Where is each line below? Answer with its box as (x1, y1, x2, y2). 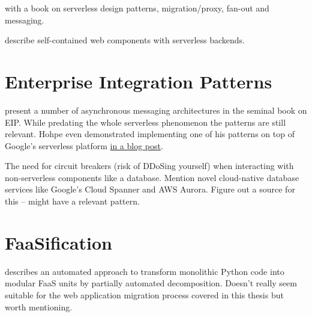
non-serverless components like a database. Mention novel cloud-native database (5, 171, 299, 183)
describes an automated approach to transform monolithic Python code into (5, 265, 284, 277)
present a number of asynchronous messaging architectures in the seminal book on (5, 103, 307, 116)
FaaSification (5, 230, 113, 254)
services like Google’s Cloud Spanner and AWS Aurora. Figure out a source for (5, 183, 295, 195)
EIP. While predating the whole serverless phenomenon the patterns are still (5, 115, 286, 128)
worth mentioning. (5, 300, 73, 313)
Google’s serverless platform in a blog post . (5, 139, 163, 152)
